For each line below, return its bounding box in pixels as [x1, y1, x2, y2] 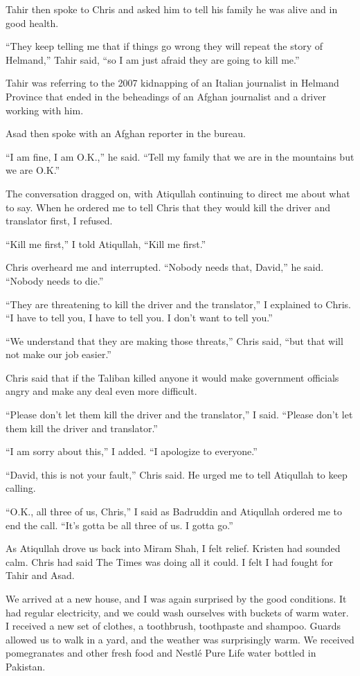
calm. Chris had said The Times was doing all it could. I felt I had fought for [6, 554, 333, 569]
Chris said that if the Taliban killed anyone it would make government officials [6, 370, 339, 384]
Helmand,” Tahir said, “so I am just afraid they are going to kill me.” [6, 52, 300, 66]
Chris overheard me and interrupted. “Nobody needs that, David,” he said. [6, 260, 324, 274]
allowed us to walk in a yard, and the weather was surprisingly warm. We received [6, 632, 354, 646]
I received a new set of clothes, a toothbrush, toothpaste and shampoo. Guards [6, 619, 341, 633]
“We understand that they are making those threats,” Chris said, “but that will [6, 333, 343, 348]
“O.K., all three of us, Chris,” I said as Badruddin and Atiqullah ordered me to [6, 504, 343, 519]
